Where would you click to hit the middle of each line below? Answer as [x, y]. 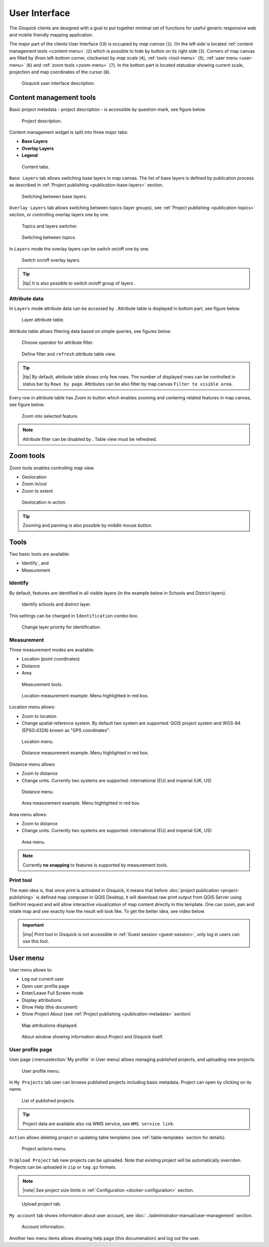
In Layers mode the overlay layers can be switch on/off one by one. [79, 249]
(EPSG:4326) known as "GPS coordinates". [66, 730]
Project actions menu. [44, 1149]
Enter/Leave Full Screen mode [53, 993]
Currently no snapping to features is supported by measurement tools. [95, 865]
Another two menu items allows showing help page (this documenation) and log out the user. [105, 1238]
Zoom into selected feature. [50, 416]
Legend [30, 155]
